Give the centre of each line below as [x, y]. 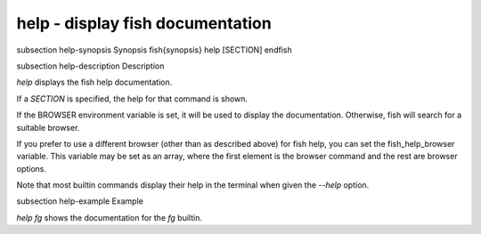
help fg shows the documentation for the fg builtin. [109, 217]
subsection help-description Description [90, 66]
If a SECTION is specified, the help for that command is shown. [132, 99]
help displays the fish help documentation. [94, 82]
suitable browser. [48, 127]
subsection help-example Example [80, 201]
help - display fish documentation [144, 23]
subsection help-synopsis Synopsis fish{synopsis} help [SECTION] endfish [155, 50]
